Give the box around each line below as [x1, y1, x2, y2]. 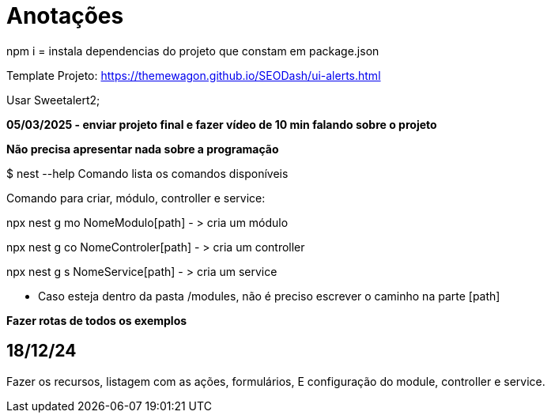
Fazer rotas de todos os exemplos [6, 313, 187, 327]
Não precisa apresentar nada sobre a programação [6, 142, 279, 156]
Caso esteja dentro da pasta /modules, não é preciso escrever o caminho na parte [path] [38, 289, 500, 303]
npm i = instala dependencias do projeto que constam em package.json [6, 43, 379, 58]
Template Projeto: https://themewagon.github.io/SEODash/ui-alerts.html [6, 68, 381, 82]
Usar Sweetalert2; [6, 92, 100, 107]
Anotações [6, 2, 124, 29]
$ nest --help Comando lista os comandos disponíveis [6, 166, 289, 180]
